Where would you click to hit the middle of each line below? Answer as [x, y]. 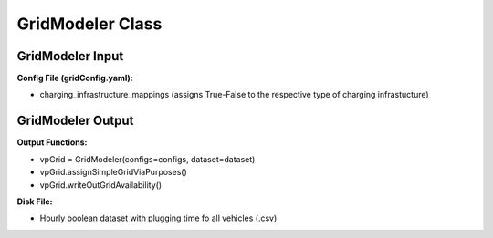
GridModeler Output [75, 121]
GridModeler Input [70, 56]
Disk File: [35, 202]
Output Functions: [52, 142]
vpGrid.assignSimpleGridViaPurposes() [113, 172]
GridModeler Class [89, 24]
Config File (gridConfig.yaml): [75, 78]
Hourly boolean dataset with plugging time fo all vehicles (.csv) [158, 218]
